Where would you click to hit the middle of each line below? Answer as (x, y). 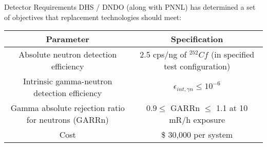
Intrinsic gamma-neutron (68, 81)
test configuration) (197, 66)
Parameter (68, 39)
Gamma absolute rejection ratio (68, 108)
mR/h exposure (197, 120)
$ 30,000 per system (197, 135)
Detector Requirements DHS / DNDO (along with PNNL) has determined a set (130, 7)
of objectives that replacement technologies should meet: (93, 17)
